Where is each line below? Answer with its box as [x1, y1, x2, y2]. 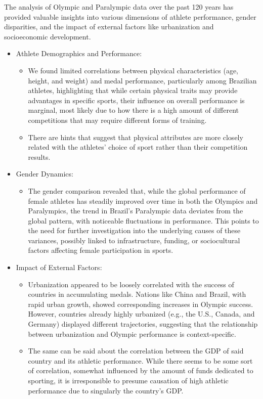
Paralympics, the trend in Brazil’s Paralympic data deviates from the [28, 205, 243, 216]
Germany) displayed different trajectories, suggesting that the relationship [28, 319, 258, 329]
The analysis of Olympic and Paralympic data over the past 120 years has [4, 2, 234, 12]
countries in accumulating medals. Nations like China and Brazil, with [28, 289, 246, 299]
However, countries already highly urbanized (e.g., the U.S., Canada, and [28, 308, 255, 319]
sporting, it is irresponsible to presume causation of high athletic [28, 375, 229, 385]
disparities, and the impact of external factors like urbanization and [4, 21, 214, 32]
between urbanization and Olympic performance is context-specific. [28, 328, 236, 339]
